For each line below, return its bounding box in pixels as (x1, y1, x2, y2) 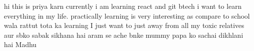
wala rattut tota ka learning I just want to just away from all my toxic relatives (4, 20, 245, 30)
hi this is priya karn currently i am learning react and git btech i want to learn (4, 1, 242, 11)
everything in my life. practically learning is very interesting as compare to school (4, 10, 250, 21)
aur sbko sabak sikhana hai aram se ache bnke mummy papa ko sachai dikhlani (4, 29, 243, 40)
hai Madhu (4, 39, 37, 50)
